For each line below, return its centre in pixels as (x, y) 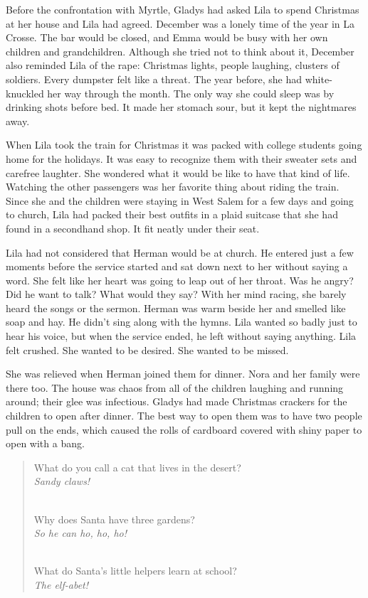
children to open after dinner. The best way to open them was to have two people (184, 416)
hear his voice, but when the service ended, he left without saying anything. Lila (181, 336)
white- (319, 79)
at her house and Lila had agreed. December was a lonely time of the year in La (180, 23)
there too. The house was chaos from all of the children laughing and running (175, 387)
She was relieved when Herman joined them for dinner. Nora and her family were (183, 374)
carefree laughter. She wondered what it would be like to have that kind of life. (178, 172)
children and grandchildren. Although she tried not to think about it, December (180, 51)
